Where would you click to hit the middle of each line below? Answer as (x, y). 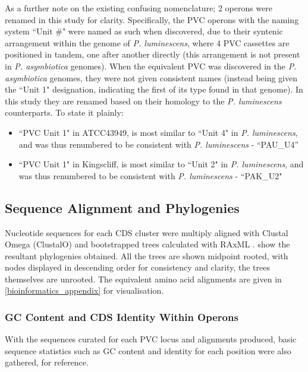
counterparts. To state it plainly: (64, 112)
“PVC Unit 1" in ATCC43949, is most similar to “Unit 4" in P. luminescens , (158, 132)
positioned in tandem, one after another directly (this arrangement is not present (153, 54)
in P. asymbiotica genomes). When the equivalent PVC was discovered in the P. (151, 66)
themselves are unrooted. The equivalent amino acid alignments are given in (143, 279)
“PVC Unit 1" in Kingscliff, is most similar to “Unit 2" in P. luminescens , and (161, 164)
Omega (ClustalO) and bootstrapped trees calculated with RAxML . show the (147, 244)
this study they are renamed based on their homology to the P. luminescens (143, 101)
